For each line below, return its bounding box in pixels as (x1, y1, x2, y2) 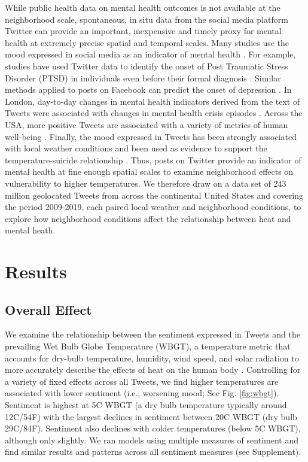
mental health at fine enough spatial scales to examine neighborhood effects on (5, 165, 294, 178)
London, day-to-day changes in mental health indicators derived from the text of (5, 95, 300, 107)
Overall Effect (5, 300, 92, 318)
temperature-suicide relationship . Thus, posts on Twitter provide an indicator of (5, 153, 301, 166)
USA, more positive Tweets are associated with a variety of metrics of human (5, 118, 288, 130)
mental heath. (5, 224, 56, 236)
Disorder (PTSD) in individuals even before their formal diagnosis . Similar (5, 71, 281, 84)
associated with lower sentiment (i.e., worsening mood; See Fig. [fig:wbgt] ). (5, 387, 279, 399)
